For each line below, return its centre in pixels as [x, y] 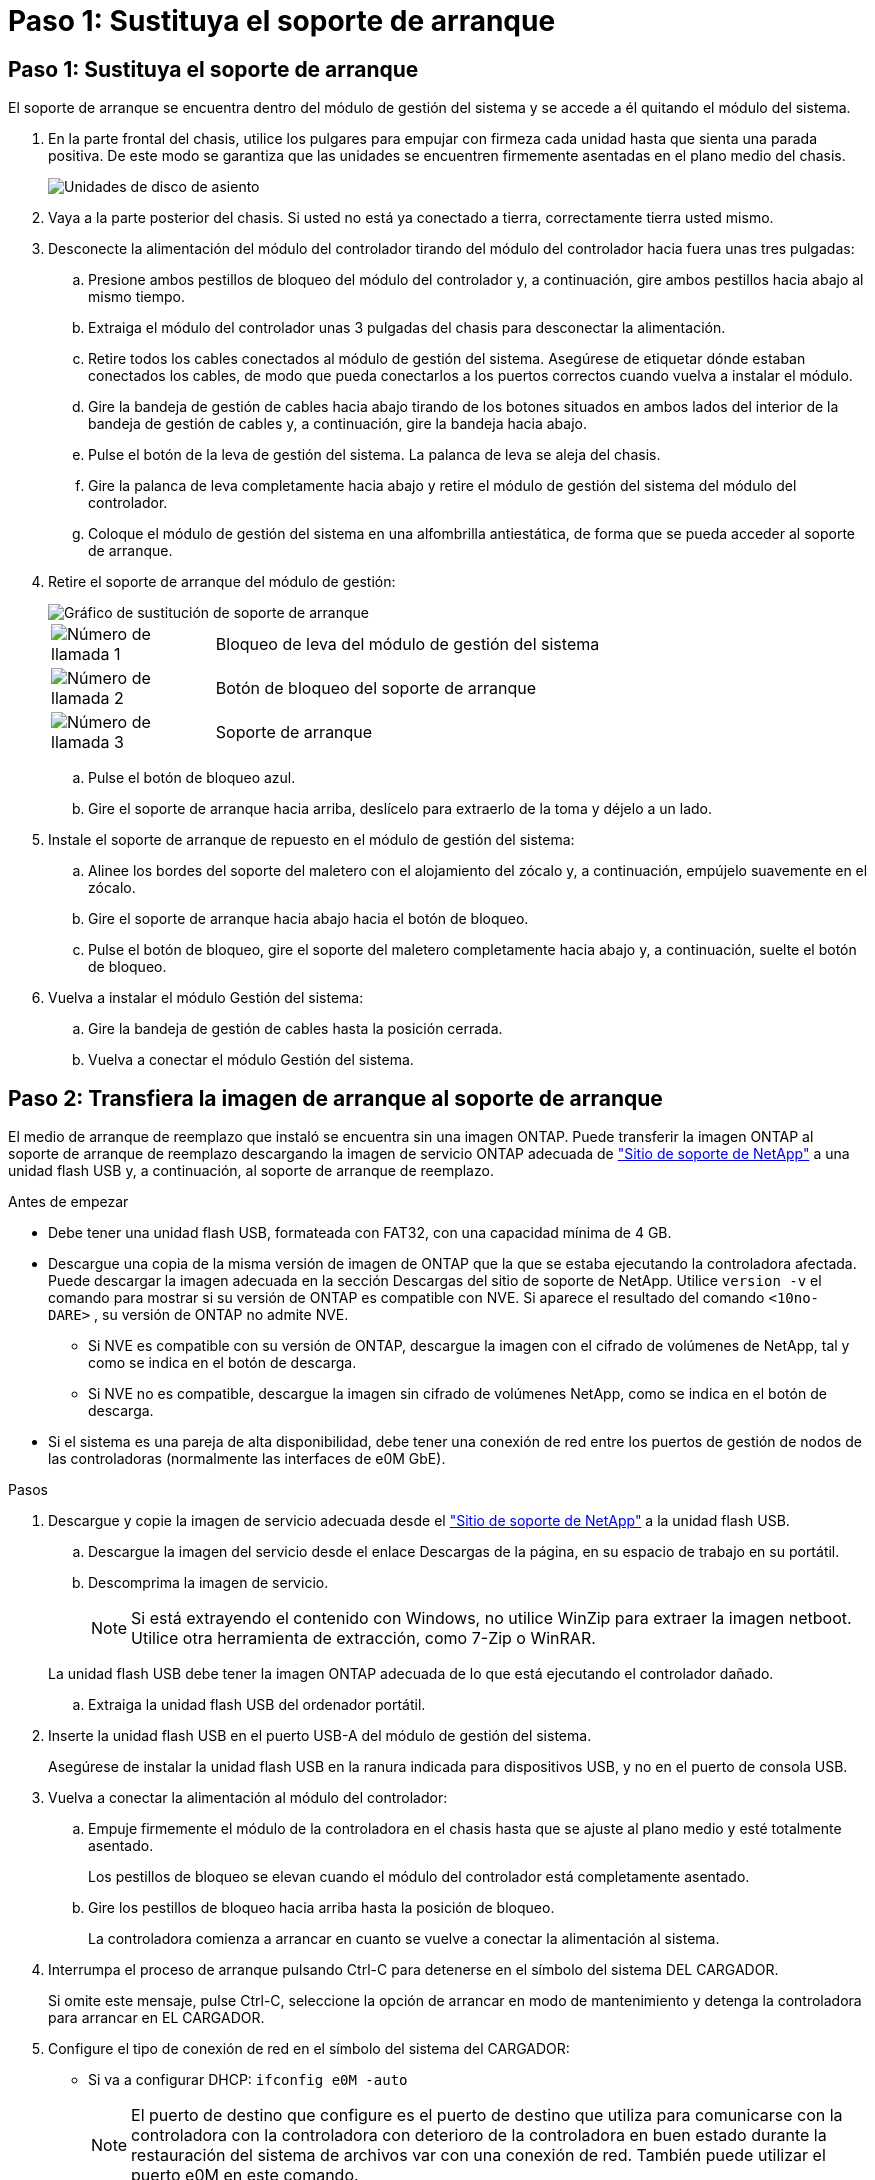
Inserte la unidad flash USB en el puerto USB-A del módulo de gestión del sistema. [320, 1736]
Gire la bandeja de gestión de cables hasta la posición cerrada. [295, 1029]
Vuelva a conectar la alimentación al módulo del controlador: [248, 1798]
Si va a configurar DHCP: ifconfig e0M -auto [248, 2080]
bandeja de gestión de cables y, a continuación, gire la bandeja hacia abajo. [338, 424]
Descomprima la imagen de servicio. [208, 1583]
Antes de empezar [68, 1202]
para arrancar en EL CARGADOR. [156, 2018]
